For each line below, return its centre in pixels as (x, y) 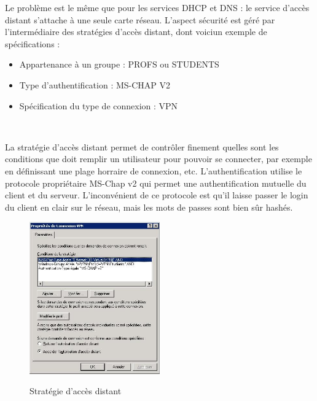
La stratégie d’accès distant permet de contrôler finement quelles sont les (142, 146)
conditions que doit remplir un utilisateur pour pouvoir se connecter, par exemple (158, 159)
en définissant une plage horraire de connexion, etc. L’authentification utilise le (154, 170)
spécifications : (33, 43)
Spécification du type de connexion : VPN (99, 105)
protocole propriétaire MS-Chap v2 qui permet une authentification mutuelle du (156, 183)
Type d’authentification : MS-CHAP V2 (95, 84)
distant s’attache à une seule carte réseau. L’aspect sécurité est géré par (140, 19)
